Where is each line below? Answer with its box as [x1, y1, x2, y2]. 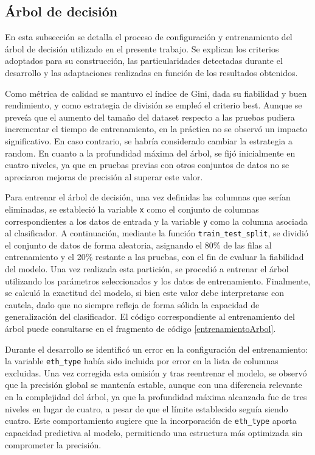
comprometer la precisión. [5, 438, 102, 451]
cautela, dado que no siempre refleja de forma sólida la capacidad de [5, 298, 260, 311]
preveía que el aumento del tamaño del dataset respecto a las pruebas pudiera [5, 110, 295, 123]
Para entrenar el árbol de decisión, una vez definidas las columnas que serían [5, 191, 291, 203]
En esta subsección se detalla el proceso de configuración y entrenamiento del [5, 30, 292, 43]
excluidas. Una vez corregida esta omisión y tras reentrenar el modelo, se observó [5, 366, 307, 379]
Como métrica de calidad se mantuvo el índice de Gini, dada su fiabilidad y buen [5, 86, 307, 99]
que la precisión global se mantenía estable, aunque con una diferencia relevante [5, 378, 302, 391]
